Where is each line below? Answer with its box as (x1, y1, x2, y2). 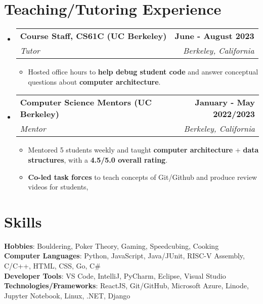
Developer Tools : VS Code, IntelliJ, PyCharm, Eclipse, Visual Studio (4, 270, 226, 281)
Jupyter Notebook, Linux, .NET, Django (4, 290, 130, 300)
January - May (195, 96, 255, 108)
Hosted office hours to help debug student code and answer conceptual (28, 66, 258, 77)
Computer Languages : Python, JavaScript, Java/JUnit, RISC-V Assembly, (4, 250, 245, 261)
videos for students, (28, 181, 89, 192)
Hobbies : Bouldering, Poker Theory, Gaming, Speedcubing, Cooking (4, 240, 219, 251)
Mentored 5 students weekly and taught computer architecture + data (28, 144, 259, 155)
